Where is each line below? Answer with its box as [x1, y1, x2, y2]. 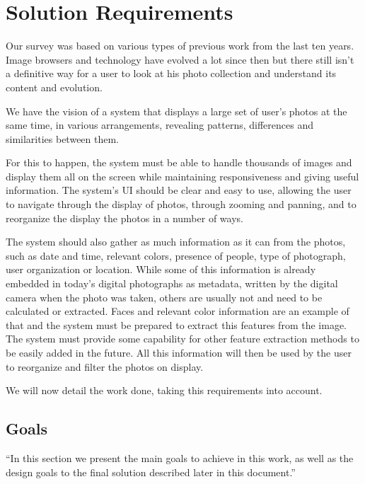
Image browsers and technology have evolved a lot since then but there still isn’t [6, 52, 354, 67]
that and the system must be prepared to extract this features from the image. [6, 317, 347, 332]
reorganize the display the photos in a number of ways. [6, 210, 243, 225]
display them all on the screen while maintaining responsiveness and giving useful [6, 168, 359, 183]
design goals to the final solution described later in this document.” [6, 464, 296, 479]
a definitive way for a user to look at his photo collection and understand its [6, 66, 337, 81]
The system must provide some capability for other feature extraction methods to [6, 331, 359, 346]
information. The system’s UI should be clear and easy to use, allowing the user [6, 183, 352, 197]
